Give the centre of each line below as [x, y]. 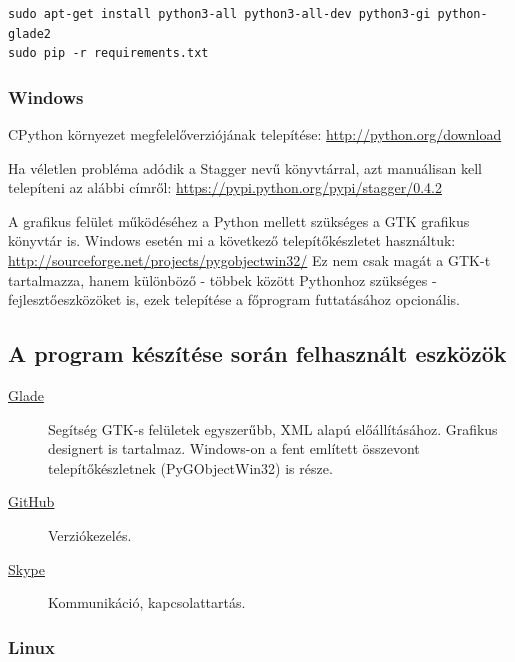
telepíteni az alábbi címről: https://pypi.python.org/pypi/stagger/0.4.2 [225, 187]
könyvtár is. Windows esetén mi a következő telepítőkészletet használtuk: [232, 240]
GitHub [31, 501]
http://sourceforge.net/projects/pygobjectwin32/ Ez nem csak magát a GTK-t [249, 259]
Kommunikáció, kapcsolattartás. [147, 602]
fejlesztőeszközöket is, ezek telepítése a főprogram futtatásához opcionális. [234, 299]
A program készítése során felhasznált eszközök [257, 353]
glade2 [29, 33]
